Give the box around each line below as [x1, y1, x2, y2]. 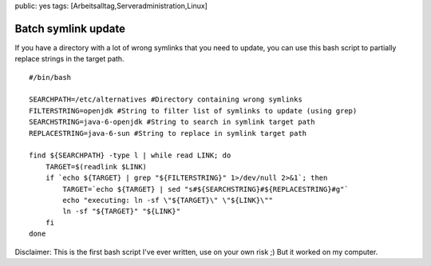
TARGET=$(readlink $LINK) [45, 162, 148, 171]
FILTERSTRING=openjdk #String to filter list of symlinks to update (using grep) [29, 106, 358, 115]
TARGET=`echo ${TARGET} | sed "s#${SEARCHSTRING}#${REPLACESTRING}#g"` [62, 185, 349, 193]
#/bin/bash [29, 73, 72, 81]
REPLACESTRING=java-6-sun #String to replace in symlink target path [29, 129, 307, 137]
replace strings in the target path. [14, 54, 125, 64]
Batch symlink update [14, 22, 125, 35]
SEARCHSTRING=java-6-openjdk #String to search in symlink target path [29, 117, 315, 127]
